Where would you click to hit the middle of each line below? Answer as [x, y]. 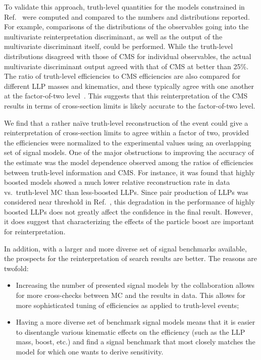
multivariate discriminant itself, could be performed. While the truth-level [119, 46]
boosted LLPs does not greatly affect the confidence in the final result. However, [128, 211]
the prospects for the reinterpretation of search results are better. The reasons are [131, 258]
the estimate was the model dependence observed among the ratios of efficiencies [129, 162]
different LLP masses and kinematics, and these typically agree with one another [129, 86]
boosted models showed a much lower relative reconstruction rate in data [117, 182]
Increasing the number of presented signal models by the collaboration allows [135, 285]
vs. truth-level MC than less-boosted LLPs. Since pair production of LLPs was [126, 192]
